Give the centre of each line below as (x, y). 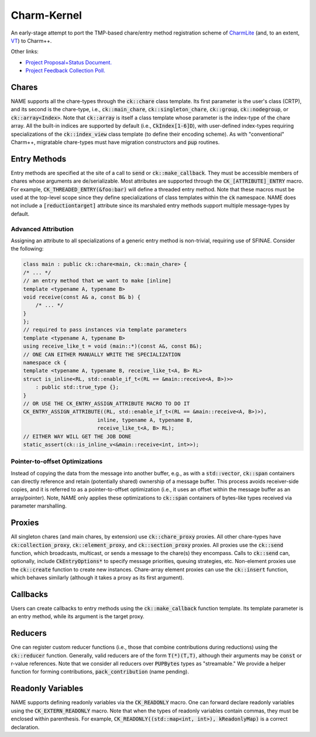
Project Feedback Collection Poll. (65, 71)
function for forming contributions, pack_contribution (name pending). (100, 672)
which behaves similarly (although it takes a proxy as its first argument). (97, 578)
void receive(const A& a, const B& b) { (82, 297)
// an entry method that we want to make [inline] (97, 281)
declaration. (25, 727)
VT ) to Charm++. (31, 40)
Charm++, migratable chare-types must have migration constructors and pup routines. (115, 142)
